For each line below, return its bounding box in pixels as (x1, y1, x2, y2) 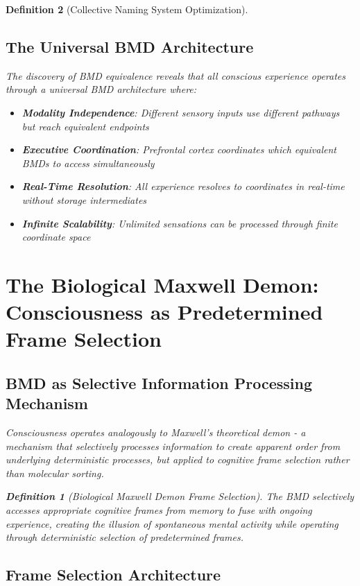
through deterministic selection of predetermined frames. (6, 530, 243, 544)
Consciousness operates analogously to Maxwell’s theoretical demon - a (6, 425, 306, 440)
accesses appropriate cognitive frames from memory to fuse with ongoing (6, 503, 312, 517)
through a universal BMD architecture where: (6, 82, 197, 96)
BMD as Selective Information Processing (6, 372, 312, 393)
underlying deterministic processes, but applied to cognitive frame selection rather (6, 452, 350, 467)
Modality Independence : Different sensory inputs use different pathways (22, 105, 340, 119)
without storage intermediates (22, 192, 147, 207)
